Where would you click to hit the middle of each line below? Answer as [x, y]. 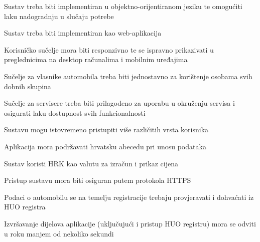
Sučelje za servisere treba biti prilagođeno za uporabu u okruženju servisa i [119, 103]
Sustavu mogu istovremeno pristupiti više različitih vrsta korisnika [106, 130]
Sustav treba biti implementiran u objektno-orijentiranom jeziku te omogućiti [123, 6]
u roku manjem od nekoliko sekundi [59, 233]
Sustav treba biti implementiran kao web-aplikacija [83, 33]
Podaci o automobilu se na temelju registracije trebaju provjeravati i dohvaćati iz [129, 197]
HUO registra [25, 207]
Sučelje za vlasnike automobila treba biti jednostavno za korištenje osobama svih [128, 76]
